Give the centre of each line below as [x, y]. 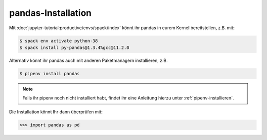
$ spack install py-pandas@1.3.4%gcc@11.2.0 [74, 47]
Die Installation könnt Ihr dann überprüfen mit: [56, 112]
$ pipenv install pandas [50, 73]
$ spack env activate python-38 [59, 41]
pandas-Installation [50, 13]
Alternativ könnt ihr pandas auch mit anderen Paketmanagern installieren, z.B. [89, 60]
